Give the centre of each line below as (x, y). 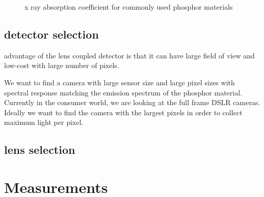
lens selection (40, 150)
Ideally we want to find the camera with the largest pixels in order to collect (123, 112)
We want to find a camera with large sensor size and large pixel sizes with (120, 82)
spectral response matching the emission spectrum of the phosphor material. (123, 92)
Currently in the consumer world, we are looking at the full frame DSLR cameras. (132, 102)
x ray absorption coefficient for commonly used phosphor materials (129, 7)
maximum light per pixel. (44, 122)
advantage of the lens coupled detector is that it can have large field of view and (129, 55)
